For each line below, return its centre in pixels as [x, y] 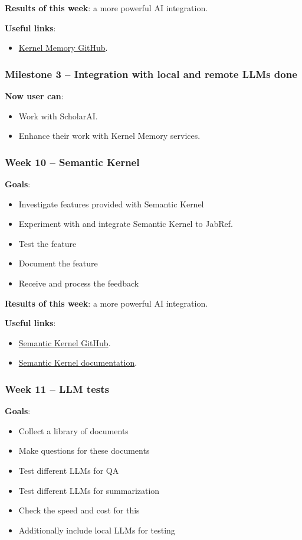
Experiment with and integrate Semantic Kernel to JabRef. [126, 224]
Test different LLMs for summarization [89, 490]
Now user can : [34, 96]
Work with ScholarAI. [58, 116]
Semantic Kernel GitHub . [65, 342]
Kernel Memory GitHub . [63, 48]
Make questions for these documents [84, 450]
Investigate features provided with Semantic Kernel [111, 204]
